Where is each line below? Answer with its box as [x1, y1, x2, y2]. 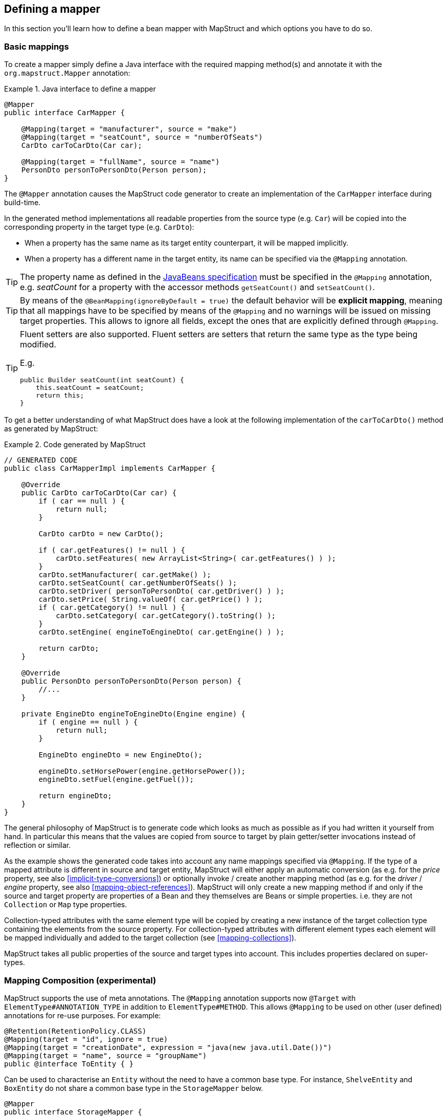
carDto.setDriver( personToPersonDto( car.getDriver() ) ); [38, 587, 284, 596]
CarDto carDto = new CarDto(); [38, 530, 164, 538]
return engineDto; [38, 792, 112, 800]
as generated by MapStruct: [4, 424, 98, 433]
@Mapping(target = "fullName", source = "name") [21, 158, 220, 166]
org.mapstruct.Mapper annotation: [4, 69, 130, 78]
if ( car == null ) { [38, 497, 125, 506]
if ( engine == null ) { [38, 718, 138, 727]
